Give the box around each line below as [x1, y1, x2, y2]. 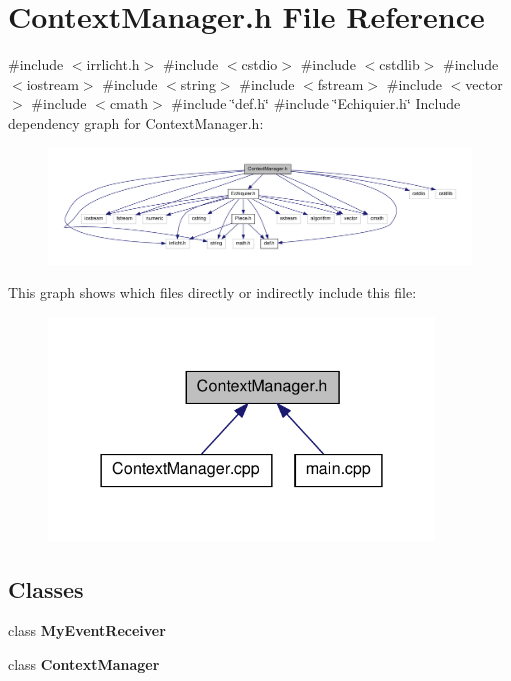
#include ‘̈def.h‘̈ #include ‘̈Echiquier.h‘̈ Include [171, 93, 461, 114]
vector [465, 73, 503, 94]
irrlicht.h [86, 54, 140, 75]
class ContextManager [8, 653, 160, 674]
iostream [26, 73, 79, 94]
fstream [317, 73, 364, 94]
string [180, 73, 216, 94]
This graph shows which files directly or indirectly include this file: [8, 282, 417, 303]
